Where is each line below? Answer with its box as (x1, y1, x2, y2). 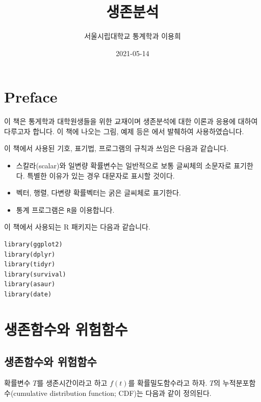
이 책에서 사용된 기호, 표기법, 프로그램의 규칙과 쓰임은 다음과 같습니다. (4, 143, 229, 154)
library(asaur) (4, 281, 56, 288)
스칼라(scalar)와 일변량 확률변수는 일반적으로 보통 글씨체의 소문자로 (16, 160, 231, 171)
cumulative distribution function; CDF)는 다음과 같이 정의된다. (13, 387, 212, 398)
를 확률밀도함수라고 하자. (128, 378, 207, 388)
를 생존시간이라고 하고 (37, 378, 108, 388)
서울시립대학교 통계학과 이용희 (84, 31, 181, 41)
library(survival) (4, 270, 66, 278)
